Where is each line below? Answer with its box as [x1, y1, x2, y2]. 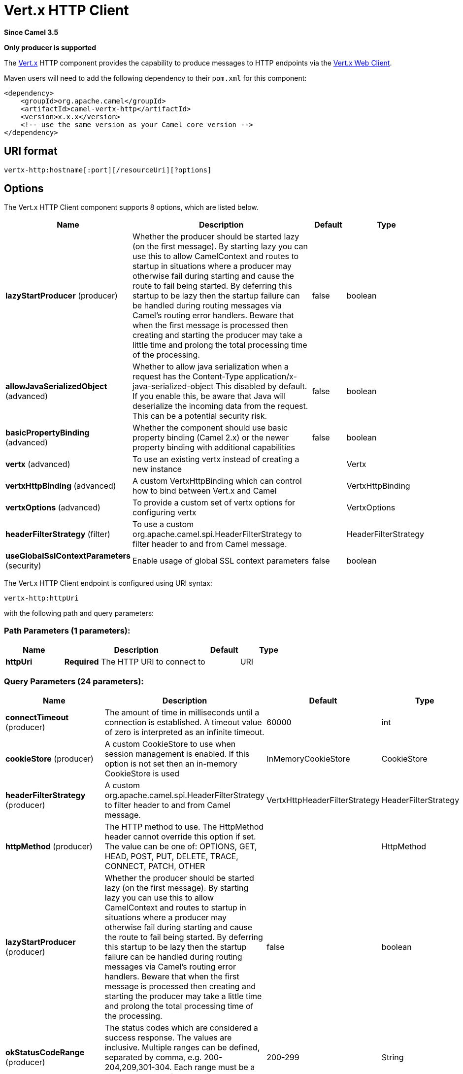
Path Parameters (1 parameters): [4, 625, 131, 636]
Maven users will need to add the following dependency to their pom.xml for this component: [4, 73, 307, 82]
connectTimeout [5, 712, 69, 722]
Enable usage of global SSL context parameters [132, 556, 309, 566]
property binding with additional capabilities [132, 442, 295, 453]
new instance [132, 464, 182, 474]
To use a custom [132, 519, 194, 530]
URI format [4, 145, 58, 158]
